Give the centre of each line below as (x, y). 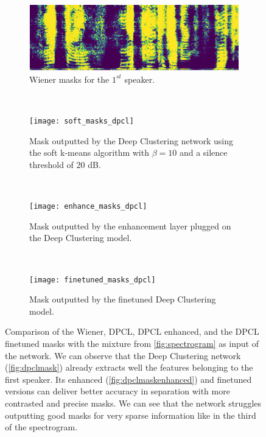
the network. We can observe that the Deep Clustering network (123, 355)
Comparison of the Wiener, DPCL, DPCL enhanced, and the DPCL (132, 331)
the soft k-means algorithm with (89, 152)
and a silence (203, 152)
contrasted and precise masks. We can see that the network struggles (133, 403)
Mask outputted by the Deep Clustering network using (131, 140)
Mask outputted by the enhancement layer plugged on (130, 225)
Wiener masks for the (69, 79)
